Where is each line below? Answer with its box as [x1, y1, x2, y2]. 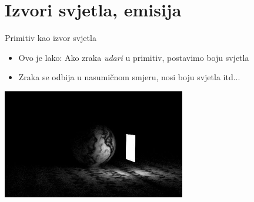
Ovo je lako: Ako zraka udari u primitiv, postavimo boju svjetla [18, 51, 249, 63]
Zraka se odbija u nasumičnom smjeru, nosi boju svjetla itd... [18, 71, 240, 83]
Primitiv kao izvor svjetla [5, 32, 96, 44]
